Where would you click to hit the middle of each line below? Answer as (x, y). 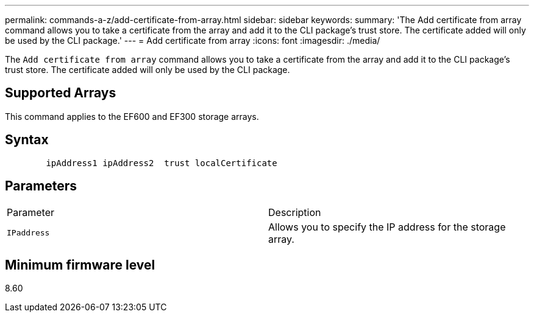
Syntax (27, 140)
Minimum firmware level (80, 265)
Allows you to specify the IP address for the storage (387, 227)
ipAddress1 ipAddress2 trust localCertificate (162, 163)
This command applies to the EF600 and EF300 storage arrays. (132, 116)
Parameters (41, 186)
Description (295, 212)
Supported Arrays (61, 93)
